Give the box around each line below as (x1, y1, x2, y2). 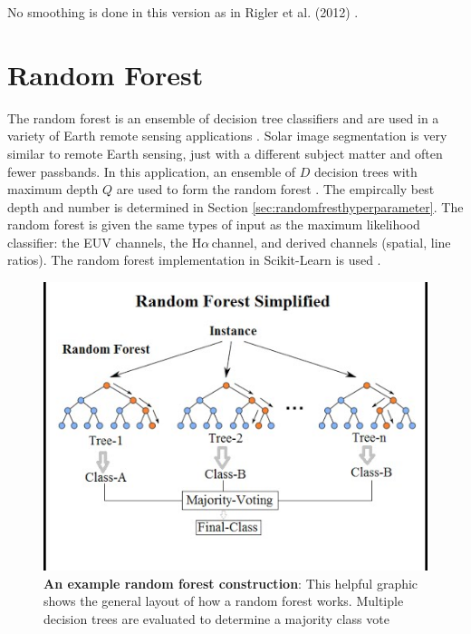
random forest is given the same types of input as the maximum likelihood (7, 215, 420, 234)
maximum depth (7, 180, 99, 199)
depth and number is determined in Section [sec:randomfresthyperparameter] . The (7, 197, 464, 216)
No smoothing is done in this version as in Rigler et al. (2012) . (7, 3, 359, 21)
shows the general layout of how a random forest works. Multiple (43, 591, 404, 610)
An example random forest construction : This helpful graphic (43, 573, 418, 592)
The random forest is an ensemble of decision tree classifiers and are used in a (7, 108, 439, 127)
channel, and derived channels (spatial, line (211, 232, 451, 251)
